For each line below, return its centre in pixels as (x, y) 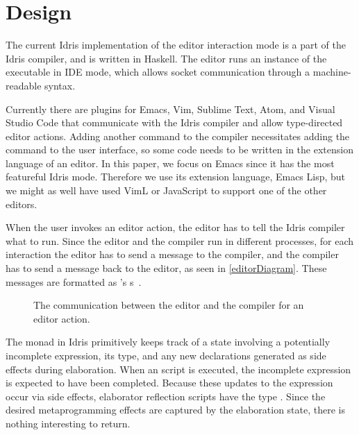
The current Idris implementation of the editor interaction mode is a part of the (176, 45)
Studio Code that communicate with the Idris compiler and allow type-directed (174, 122)
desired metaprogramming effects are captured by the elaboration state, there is (175, 410)
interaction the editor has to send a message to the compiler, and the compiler (172, 254)
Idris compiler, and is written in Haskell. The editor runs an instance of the (166, 58)
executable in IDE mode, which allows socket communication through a (158, 72)
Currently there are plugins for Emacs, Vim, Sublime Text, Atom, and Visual (170, 109)
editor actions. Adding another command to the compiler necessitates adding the (178, 136)
